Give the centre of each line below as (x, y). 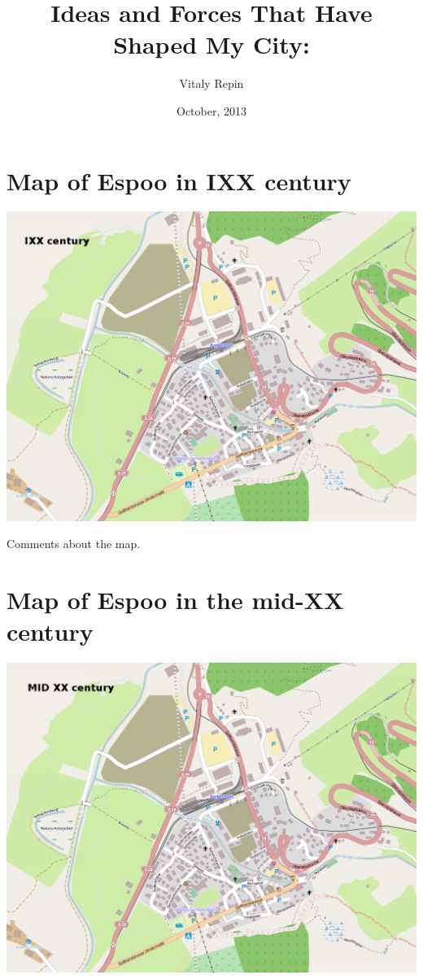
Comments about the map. (74, 544)
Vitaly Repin (211, 83)
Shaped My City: (211, 44)
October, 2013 (211, 110)
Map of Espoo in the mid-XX (175, 600)
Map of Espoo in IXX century (179, 180)
